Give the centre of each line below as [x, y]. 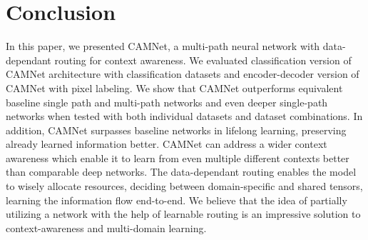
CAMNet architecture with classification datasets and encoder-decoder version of [183, 74]
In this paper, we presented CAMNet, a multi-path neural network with [163, 46]
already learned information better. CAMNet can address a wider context [167, 144]
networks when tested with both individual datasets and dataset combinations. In [184, 116]
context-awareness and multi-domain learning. [106, 227]
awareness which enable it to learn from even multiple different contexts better [178, 157]
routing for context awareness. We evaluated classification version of [203, 60]
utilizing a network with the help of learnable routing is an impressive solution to [183, 214]
